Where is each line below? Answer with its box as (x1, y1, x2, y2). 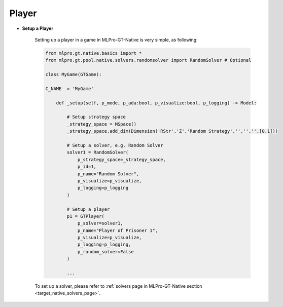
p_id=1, (77, 164, 96, 170)
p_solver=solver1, (77, 220, 124, 226)
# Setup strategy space (66, 114, 126, 120)
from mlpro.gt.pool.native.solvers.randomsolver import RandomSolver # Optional (45, 57, 252, 63)
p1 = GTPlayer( (66, 213, 105, 219)
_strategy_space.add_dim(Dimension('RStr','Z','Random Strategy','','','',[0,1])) (66, 128, 278, 134)
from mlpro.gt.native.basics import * (45, 50, 142, 56)
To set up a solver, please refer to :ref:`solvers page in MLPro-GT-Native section (34, 283, 202, 289)
